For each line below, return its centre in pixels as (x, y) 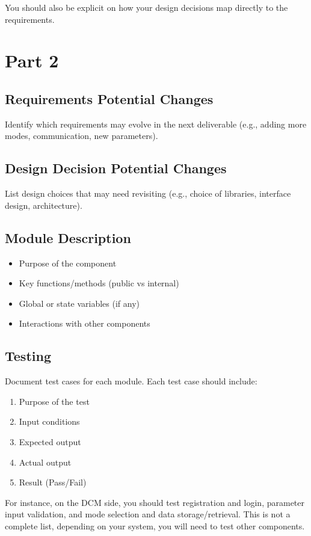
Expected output (50, 441)
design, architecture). (44, 205)
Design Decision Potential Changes (116, 168)
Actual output (45, 462)
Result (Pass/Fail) (53, 482)
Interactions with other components (85, 323)
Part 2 (32, 60)
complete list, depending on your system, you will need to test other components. (155, 525)
